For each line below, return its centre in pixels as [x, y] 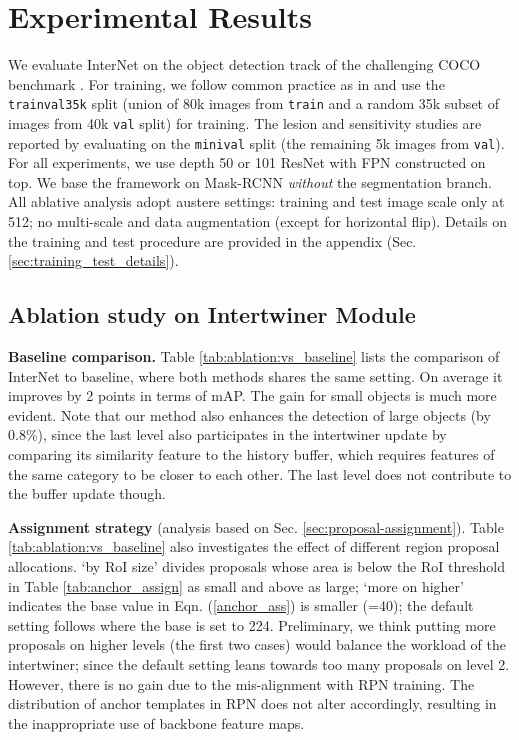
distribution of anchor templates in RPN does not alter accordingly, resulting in [252, 703]
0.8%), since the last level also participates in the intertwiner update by [227, 434]
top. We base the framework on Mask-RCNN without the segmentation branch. [250, 181]
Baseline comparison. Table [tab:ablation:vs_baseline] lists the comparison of [254, 356]
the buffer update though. [87, 493]
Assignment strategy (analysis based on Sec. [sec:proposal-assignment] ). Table [256, 526]
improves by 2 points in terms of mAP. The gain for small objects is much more [252, 395]
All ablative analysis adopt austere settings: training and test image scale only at [256, 201]
